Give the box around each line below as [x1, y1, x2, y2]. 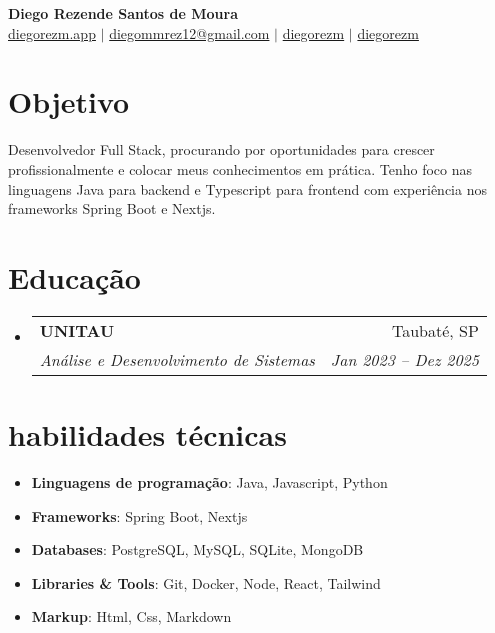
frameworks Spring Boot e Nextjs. [8, 198, 216, 219]
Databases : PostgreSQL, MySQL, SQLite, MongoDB [31, 539, 364, 560]
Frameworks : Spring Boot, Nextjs [31, 505, 248, 526]
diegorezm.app [8, 22, 96, 43]
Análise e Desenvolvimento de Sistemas [39, 347, 315, 371]
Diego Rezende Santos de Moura [8, 3, 239, 23]
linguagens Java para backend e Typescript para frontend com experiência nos [8, 178, 487, 199]
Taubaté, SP [392, 318, 479, 342]
